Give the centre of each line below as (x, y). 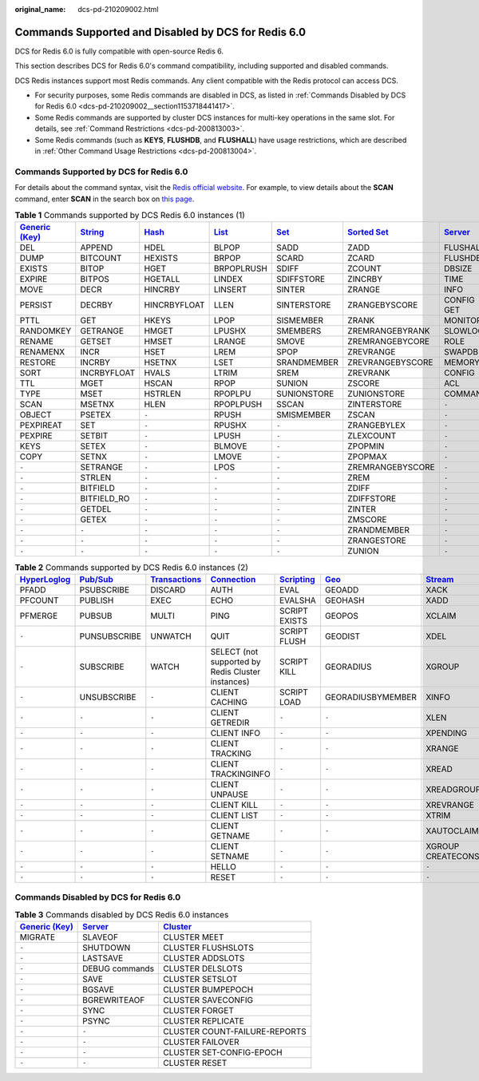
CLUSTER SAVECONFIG (208, 1000)
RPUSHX (230, 426)
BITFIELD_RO (105, 499)
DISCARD (168, 589)
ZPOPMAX (367, 457)
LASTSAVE (103, 958)
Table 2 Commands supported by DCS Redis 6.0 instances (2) (132, 567)
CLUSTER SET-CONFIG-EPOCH (223, 1052)
